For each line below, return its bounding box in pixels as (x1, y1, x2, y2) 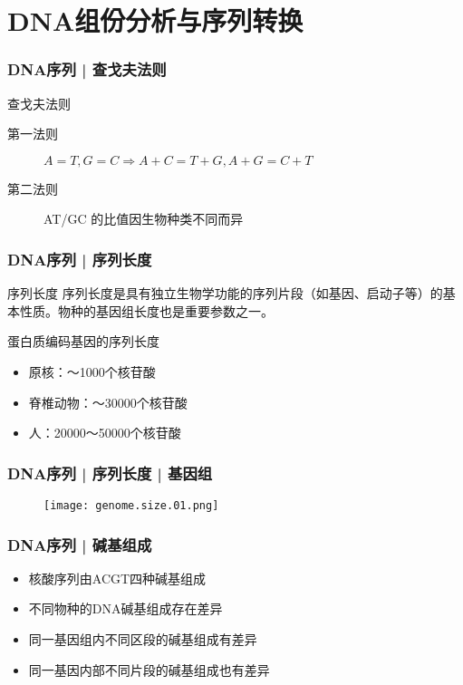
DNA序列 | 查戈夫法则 (7, 58, 167, 81)
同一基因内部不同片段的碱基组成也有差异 (28, 660, 270, 679)
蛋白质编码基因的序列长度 (7, 332, 159, 351)
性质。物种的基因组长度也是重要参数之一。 (19, 301, 274, 320)
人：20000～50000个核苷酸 (28, 423, 181, 442)
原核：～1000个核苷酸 (28, 362, 156, 381)
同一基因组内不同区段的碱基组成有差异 (28, 630, 257, 649)
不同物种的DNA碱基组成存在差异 (28, 599, 223, 618)
